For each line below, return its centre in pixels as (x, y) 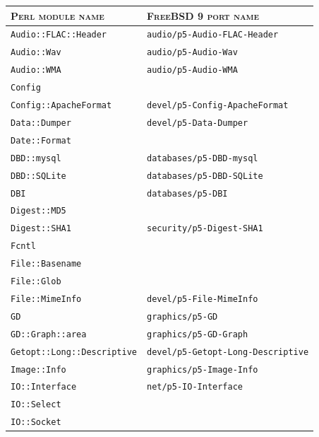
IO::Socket (36, 423)
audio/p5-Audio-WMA (192, 70)
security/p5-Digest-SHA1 (205, 229)
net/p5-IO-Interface (195, 387)
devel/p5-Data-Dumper (197, 123)
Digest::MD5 (38, 211)
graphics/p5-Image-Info (202, 369)
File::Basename (46, 264)
